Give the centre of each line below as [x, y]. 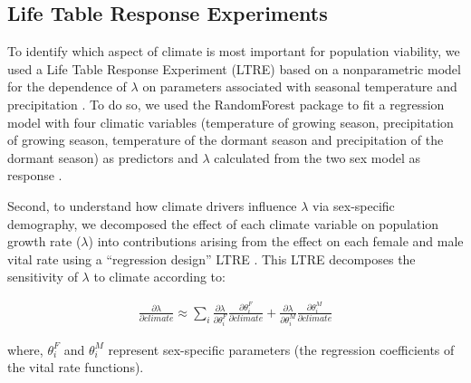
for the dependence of [67, 86]
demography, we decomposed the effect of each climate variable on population [223, 223]
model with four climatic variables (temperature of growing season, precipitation [231, 122]
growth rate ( [44, 241]
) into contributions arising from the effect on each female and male [276, 241]
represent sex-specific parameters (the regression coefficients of [281, 349]
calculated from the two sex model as [317, 157]
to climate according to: [159, 277]
